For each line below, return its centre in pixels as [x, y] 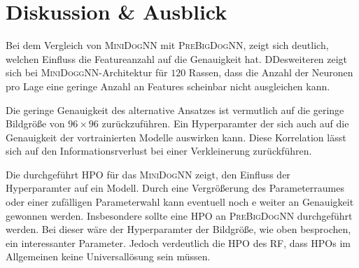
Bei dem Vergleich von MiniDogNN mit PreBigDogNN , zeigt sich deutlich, [167, 45]
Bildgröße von [35, 124]
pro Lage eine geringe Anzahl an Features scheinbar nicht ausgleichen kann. [168, 86]
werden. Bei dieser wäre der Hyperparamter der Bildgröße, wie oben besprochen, [178, 229]
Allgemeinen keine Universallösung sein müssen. [108, 256]
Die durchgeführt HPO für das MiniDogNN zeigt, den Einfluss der [148, 174]
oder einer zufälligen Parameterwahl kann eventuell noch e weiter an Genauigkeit [180, 202]
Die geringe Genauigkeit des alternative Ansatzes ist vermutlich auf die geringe [175, 110]
